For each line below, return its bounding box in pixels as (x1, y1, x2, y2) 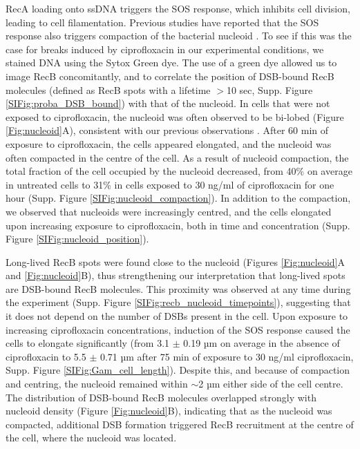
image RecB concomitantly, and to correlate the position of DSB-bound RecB (6, 68, 334, 83)
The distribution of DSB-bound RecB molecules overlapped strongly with (6, 390, 316, 404)
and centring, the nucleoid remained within (6, 376, 188, 391)
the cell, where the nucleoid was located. (6, 430, 177, 445)
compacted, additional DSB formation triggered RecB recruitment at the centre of (6, 417, 354, 431)
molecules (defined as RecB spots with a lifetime (6, 82, 211, 97)
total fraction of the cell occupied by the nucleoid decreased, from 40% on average (6, 164, 352, 178)
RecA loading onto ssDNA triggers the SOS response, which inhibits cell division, (6, 1, 350, 15)
